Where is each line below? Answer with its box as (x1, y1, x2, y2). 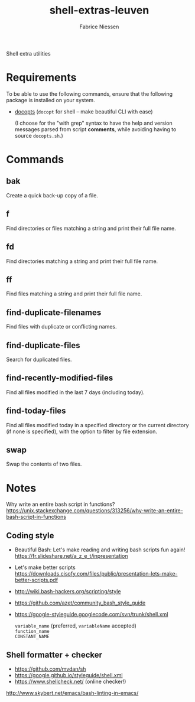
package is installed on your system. (6, 96, 96, 103)
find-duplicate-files (6, 340, 81, 350)
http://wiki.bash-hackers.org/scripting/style (14, 588, 121, 595)
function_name (14, 629, 50, 635)
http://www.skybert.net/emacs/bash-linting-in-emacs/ (6, 689, 139, 696)
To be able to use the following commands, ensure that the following (6, 90, 173, 97)
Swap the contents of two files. (6, 460, 82, 467)
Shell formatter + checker (6, 649, 102, 659)
